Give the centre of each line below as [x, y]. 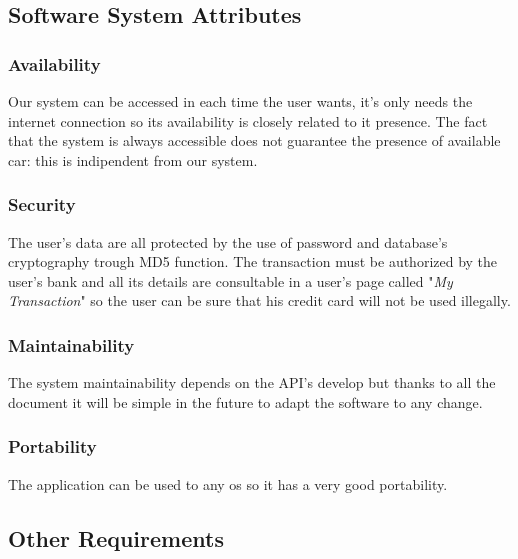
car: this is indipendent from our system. [133, 159]
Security [42, 204]
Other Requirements [116, 537]
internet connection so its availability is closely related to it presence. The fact [248, 120]
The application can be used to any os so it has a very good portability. [228, 483]
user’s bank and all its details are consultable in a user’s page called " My [230, 280]
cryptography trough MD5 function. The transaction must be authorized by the [253, 261]
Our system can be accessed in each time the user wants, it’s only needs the [240, 101]
